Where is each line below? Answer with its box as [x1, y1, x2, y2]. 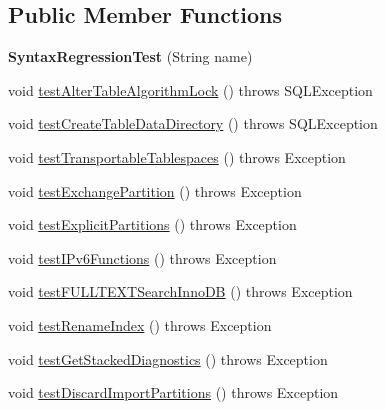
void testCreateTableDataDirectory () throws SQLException [8, 113, 378, 134]
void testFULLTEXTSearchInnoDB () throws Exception [8, 281, 353, 302]
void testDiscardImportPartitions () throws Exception [8, 382, 339, 403]
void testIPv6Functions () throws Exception [8, 247, 277, 268]
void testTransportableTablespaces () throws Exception [8, 146, 346, 167]
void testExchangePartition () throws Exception [8, 180, 302, 201]
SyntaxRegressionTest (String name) [8, 46, 253, 67]
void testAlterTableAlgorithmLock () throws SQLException [8, 79, 373, 100]
